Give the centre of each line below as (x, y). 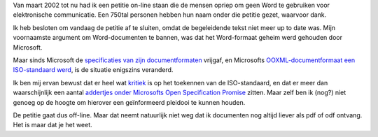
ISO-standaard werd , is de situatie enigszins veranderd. (93, 70)
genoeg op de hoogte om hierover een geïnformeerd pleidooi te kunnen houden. (129, 102)
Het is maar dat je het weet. (52, 125)
